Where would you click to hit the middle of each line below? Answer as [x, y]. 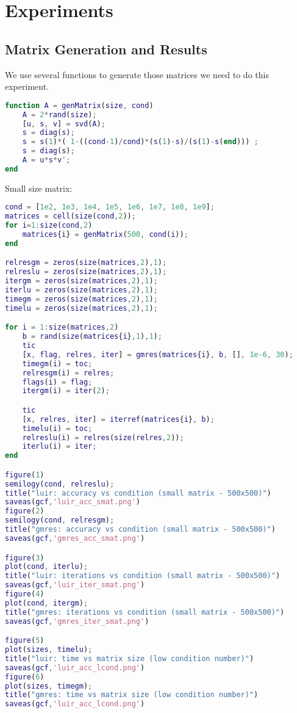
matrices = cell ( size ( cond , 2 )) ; [70, 216]
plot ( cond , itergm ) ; [47, 603]
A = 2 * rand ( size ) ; [59, 114]
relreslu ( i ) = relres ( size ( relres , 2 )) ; [103, 437]
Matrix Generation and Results [106, 49]
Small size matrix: [39, 188]
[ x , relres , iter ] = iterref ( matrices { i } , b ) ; [118, 419]
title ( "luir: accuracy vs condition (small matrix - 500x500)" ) [138, 493]
